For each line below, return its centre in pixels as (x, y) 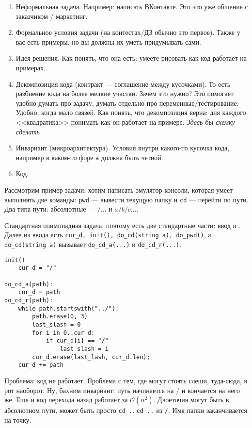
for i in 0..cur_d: (63, 333)
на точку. (18, 420)
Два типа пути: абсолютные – (50, 209)
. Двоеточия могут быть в (191, 400)
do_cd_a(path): (29, 284)
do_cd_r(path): (29, 300)
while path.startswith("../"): (69, 308)
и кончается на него (211, 390)
